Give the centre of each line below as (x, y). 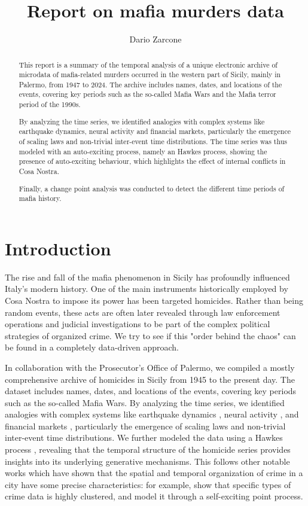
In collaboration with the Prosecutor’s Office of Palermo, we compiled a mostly (150, 367)
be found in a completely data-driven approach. (92, 347)
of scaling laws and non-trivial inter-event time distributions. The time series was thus (153, 141)
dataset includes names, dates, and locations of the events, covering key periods (151, 391)
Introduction (58, 248)
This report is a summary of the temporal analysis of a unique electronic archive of (148, 64)
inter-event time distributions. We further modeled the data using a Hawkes (144, 438)
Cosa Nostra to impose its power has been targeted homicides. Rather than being (154, 300)
